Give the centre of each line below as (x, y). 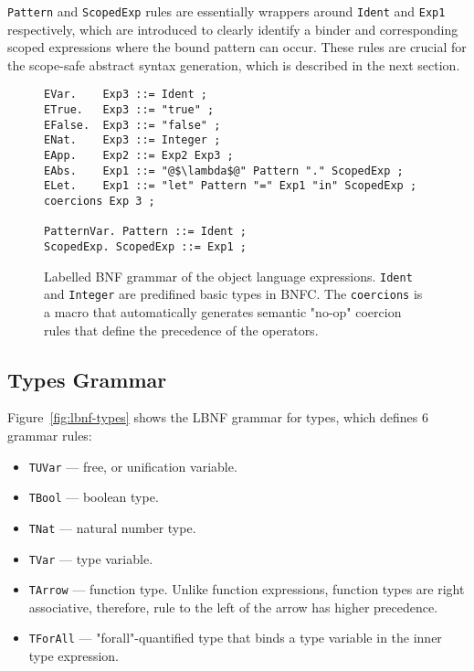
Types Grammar (87, 379)
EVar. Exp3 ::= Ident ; (126, 95)
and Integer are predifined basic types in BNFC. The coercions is (233, 294)
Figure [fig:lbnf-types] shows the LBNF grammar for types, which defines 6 (218, 417)
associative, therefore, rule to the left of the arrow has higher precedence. (233, 607)
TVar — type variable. (91, 558)
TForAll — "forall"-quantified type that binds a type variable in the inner (235, 638)
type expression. (74, 656)
